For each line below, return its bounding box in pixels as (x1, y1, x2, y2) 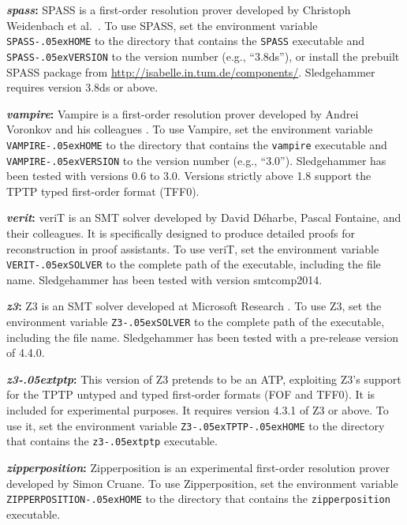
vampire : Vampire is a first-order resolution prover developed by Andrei (6, 105, 359, 122)
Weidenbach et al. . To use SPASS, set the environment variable (6, 17, 318, 33)
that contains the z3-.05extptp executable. (6, 433, 218, 449)
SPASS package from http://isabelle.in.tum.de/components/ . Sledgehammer (6, 63, 375, 80)
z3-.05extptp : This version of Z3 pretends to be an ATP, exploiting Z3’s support (6, 370, 401, 387)
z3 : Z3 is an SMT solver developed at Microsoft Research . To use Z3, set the (6, 298, 382, 314)
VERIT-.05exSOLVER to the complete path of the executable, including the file (6, 256, 381, 272)
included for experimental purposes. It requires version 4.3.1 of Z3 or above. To (6, 402, 389, 418)
